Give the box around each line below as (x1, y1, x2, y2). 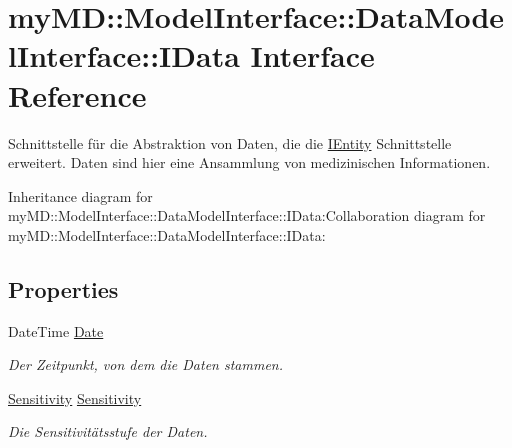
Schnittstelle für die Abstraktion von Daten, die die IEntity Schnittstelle (8, 132, 452, 153)
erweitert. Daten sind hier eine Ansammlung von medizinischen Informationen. (8, 152, 491, 173)
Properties (8, 273, 119, 304)
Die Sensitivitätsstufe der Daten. (8, 421, 208, 442)
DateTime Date (8, 320, 104, 341)
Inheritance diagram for (8, 185, 153, 206)
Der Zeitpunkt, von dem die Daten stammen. (8, 354, 284, 375)
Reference (8, 74, 147, 115)
